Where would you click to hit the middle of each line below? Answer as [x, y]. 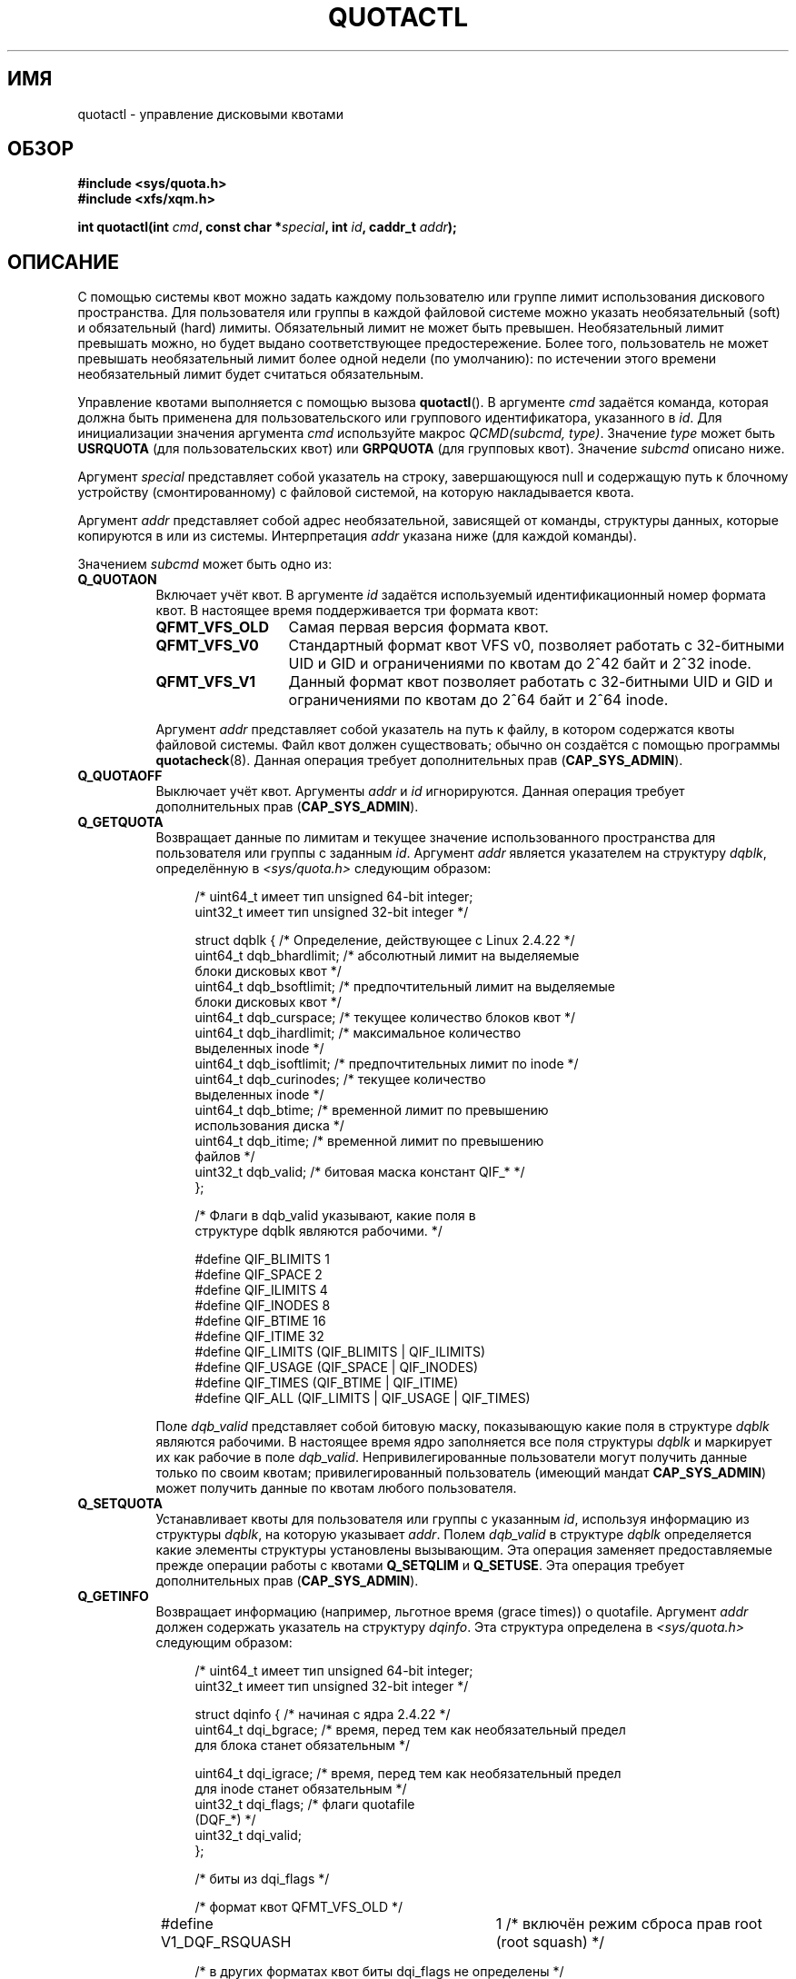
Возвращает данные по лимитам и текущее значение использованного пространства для [436, 838]
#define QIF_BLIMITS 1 [262, 1259]
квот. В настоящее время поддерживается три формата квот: [347, 611]
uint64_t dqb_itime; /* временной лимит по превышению [369, 1141]
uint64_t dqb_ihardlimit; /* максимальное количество [358, 1033]
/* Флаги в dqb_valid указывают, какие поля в [335, 1216]
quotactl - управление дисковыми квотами [210, 114]
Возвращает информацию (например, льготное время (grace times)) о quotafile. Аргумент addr [452, 1612]
